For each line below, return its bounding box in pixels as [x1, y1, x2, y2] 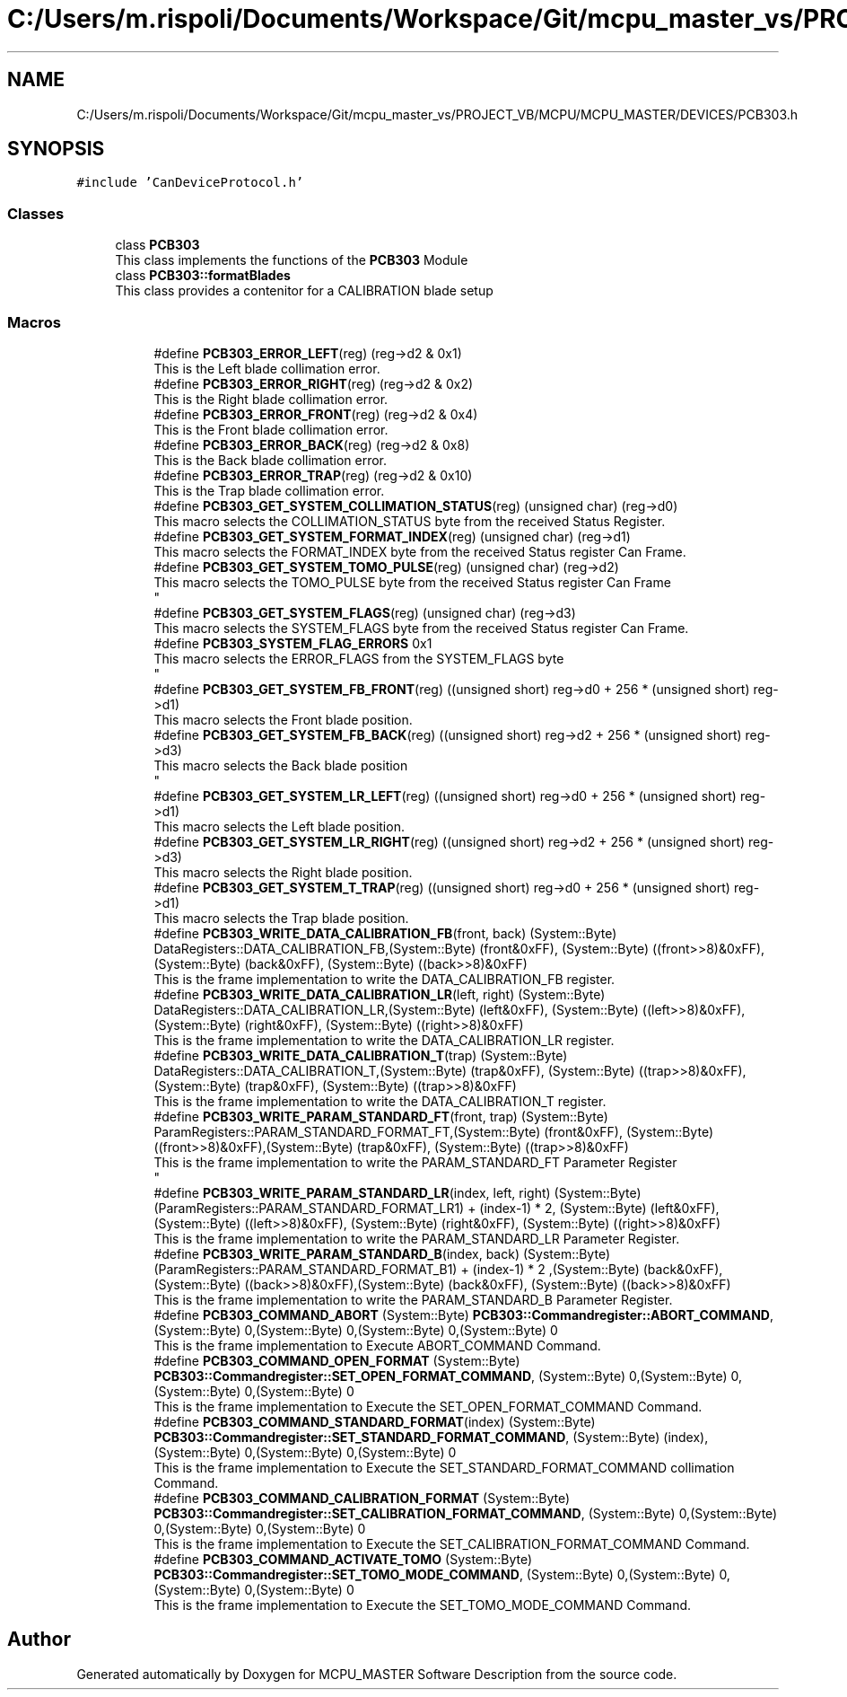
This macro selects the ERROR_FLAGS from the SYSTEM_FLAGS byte [153, 650, 564, 666]
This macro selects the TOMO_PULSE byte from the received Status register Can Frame [153, 574, 671, 590]
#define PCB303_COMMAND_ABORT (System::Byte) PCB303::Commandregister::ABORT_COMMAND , [153, 1306, 773, 1323]
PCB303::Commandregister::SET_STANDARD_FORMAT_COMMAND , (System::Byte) [153, 1429, 660, 1445]
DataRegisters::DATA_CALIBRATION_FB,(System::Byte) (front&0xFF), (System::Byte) [153, 940, 650, 956]
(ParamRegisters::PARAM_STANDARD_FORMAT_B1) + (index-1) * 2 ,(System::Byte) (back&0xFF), [153, 1261, 723, 1277]
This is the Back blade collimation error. [153, 452, 388, 468]
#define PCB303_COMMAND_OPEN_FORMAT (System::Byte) [153, 1352, 520, 1368]
